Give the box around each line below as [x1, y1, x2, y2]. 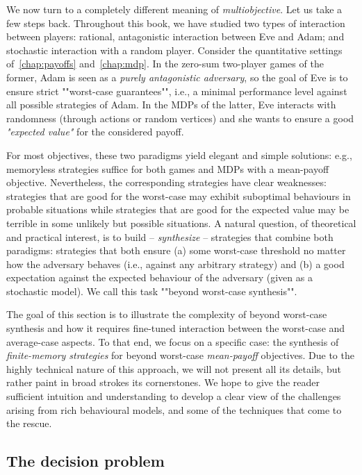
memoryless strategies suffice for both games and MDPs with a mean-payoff [6, 161, 329, 176]
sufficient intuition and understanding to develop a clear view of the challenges [6, 389, 341, 403]
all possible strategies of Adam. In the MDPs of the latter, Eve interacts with [6, 97, 336, 112]
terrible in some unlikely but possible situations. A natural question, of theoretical [6, 215, 356, 230]
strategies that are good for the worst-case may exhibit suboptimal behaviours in [6, 188, 351, 203]
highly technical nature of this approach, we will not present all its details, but [6, 361, 341, 376]
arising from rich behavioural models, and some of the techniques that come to [6, 402, 342, 417]
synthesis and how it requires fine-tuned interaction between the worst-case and [6, 321, 345, 335]
